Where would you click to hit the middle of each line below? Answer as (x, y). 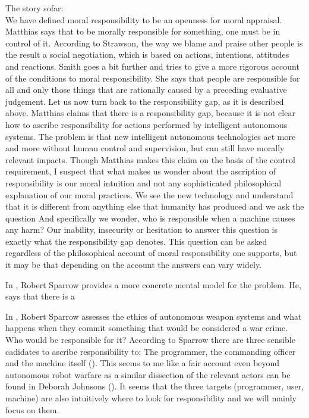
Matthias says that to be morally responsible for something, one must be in (143, 31)
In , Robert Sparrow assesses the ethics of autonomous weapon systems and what (154, 316)
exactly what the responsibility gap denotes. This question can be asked (136, 241)
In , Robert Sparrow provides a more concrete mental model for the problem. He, (153, 284)
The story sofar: (34, 8)
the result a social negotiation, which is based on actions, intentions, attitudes (147, 54)
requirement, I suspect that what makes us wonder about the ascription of (141, 171)
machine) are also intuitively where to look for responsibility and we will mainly (151, 398)
